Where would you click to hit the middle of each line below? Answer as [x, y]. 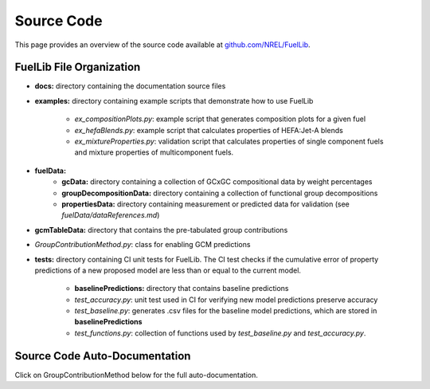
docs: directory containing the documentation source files [130, 86]
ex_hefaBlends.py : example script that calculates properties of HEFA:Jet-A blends [209, 130]
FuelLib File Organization [78, 67]
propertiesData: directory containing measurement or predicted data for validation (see [205, 204]
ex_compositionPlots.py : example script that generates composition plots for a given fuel [220, 119]
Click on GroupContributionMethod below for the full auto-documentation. [136, 375]
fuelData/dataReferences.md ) [111, 215]
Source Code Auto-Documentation [103, 356]
